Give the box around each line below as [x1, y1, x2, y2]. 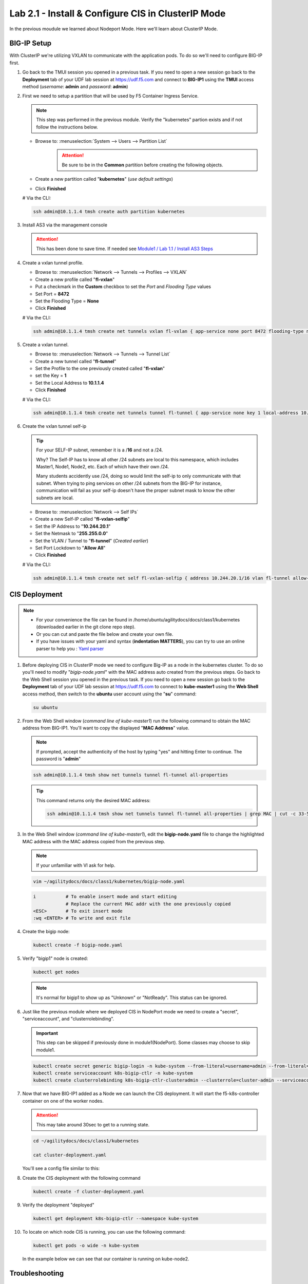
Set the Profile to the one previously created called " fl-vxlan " [35, 365, 165, 371]
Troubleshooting [9, 1269, 64, 1278]
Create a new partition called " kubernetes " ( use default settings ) [35, 176, 174, 182]
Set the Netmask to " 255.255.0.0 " [35, 531, 108, 537]
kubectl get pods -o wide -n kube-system [33, 1242, 139, 1248]
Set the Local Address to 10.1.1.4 [35, 380, 104, 386]
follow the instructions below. [36, 124, 99, 130]
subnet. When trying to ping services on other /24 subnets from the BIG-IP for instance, [36, 480, 222, 486]
